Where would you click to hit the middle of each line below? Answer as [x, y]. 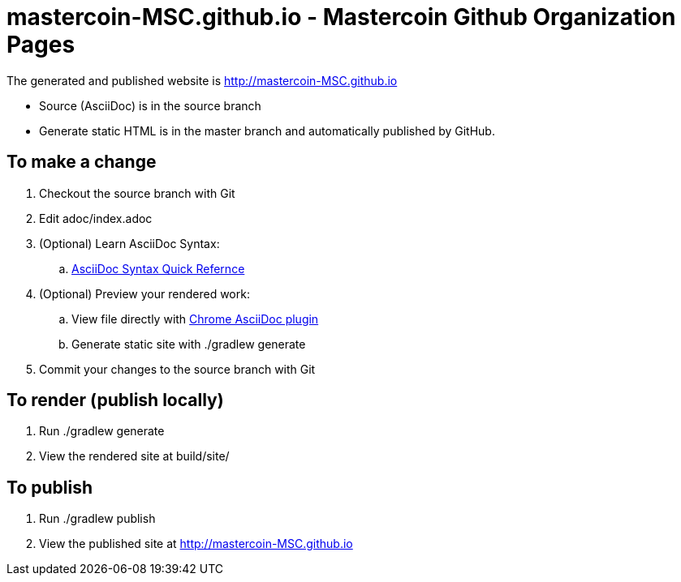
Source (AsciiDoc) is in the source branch [150, 105]
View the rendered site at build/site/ [134, 456]
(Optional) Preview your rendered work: [144, 293]
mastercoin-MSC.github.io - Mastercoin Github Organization [341, 17]
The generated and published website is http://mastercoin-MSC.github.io [202, 80]
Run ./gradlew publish [97, 519]
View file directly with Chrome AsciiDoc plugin [195, 319]
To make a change [82, 162]
